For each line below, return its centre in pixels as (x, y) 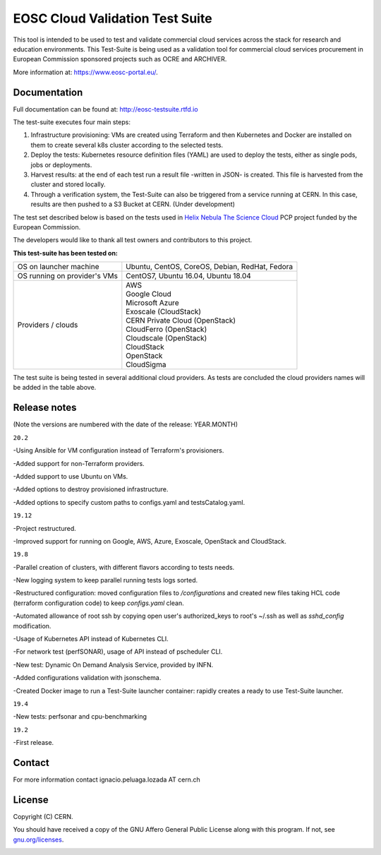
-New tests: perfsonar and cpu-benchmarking (80, 717)
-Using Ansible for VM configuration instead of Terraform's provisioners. (119, 450)
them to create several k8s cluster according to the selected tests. (127, 145)
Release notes (45, 408)
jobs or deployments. (61, 165)
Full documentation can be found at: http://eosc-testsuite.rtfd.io (105, 109)
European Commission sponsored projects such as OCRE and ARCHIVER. (120, 59)
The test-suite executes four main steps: (72, 122)
